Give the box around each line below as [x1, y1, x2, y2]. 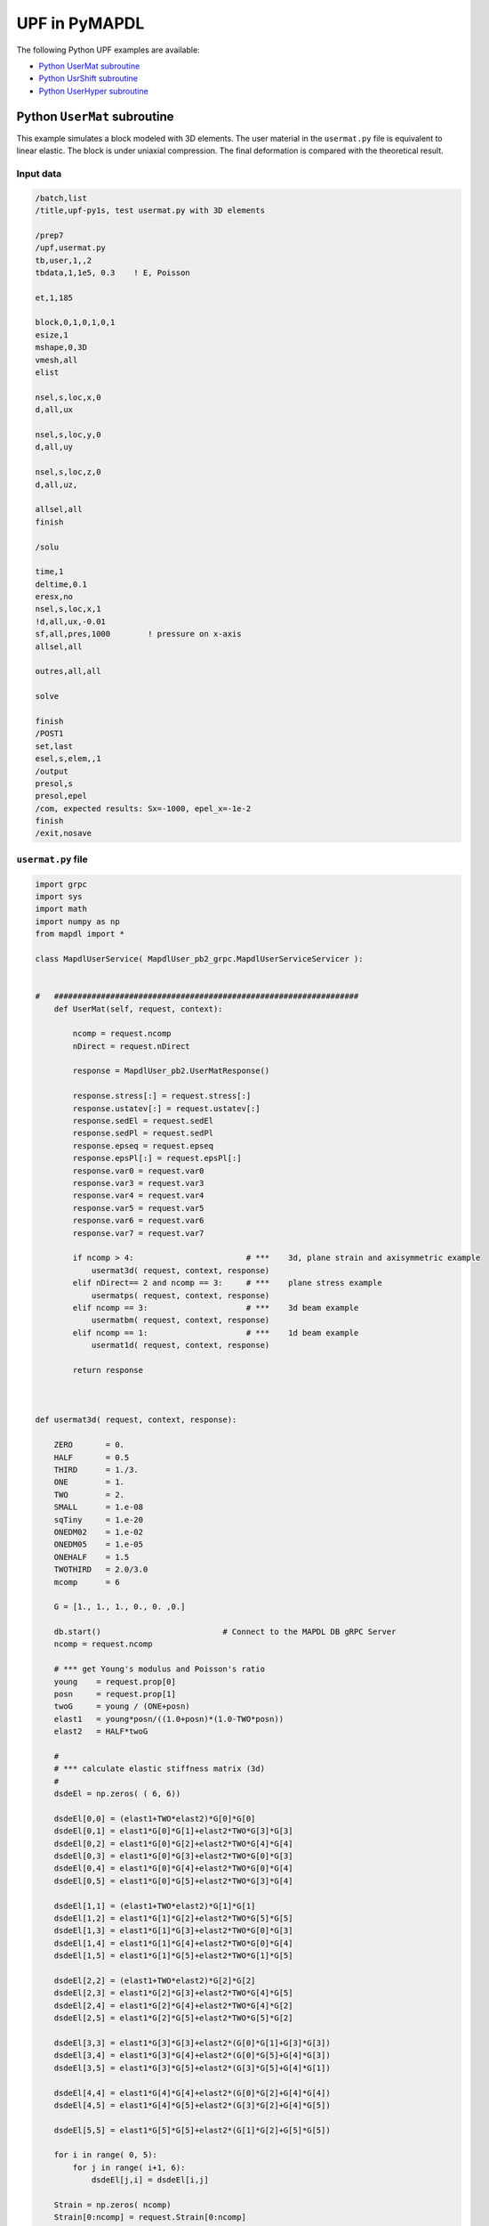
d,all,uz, [35, 479, 78, 490]
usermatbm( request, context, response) [91, 1315, 270, 1326]
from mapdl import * [35, 929, 124, 939]
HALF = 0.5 [53, 1452, 130, 1462]
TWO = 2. [53, 1490, 124, 1499]
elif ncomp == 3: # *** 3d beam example [72, 1303, 359, 1312]
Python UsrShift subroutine [38, 73, 138, 84]
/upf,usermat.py [35, 243, 107, 253]
